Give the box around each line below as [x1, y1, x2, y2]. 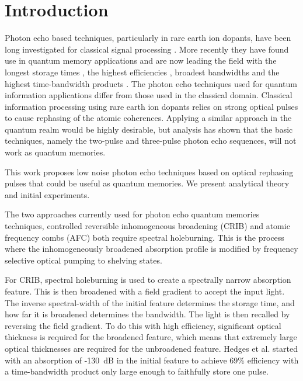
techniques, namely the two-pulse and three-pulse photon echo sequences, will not [5, 134, 297, 147]
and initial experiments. [5, 188, 90, 200]
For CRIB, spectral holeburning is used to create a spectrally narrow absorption [5, 273, 291, 286]
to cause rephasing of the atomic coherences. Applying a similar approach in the [5, 112, 292, 124]
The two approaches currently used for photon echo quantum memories [5, 208, 260, 220]
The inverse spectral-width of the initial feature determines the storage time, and [5, 296, 295, 309]
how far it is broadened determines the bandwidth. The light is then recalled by [5, 308, 290, 320]
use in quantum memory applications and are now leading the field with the [5, 54, 277, 67]
